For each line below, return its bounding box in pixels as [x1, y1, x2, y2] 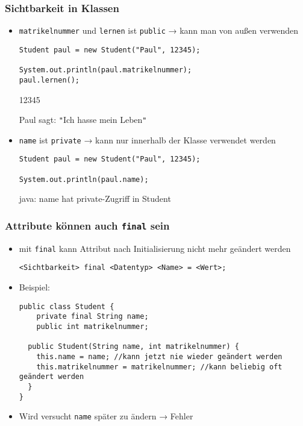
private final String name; [36, 312, 149, 321]
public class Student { [19, 302, 114, 311]
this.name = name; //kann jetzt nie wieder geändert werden [36, 352, 283, 361]
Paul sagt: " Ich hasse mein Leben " [19, 113, 147, 126]
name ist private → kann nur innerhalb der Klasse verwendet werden [19, 133, 276, 146]
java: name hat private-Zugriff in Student [19, 192, 171, 205]
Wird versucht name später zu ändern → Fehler [19, 410, 193, 422]
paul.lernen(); [19, 75, 80, 84]
